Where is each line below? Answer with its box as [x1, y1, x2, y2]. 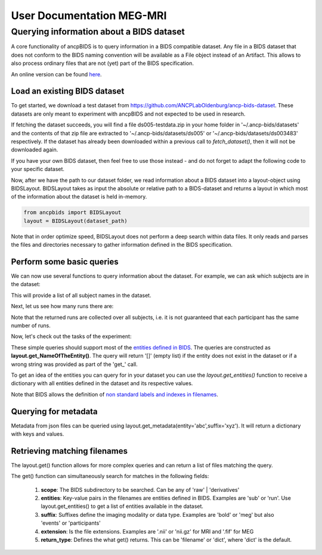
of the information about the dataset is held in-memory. [11, 193, 147, 200]
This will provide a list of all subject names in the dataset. [11, 292, 151, 299]
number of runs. [11, 322, 51, 329]
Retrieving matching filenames [11, 446, 128, 456]
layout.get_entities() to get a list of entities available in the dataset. [41, 503, 204, 510]
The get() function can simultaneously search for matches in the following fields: [11, 473, 209, 480]
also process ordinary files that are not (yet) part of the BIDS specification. [11, 60, 194, 67]
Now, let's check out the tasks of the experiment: [11, 333, 132, 340]
